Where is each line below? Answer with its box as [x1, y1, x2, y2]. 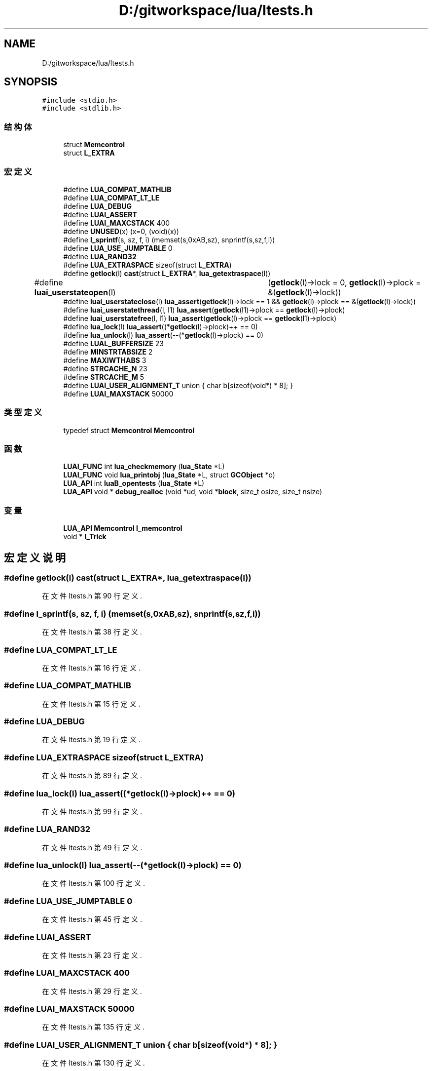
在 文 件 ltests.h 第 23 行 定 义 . [42, 951, 142, 959]
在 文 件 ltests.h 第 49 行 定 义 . [42, 843, 143, 852]
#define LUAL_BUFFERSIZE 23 [63, 339, 164, 348]
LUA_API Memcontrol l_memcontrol [63, 524, 182, 533]
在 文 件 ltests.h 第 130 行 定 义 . [42, 1059, 145, 1068]
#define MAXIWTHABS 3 [63, 356, 146, 364]
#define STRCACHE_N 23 [63, 364, 147, 373]
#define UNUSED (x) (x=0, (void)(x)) [63, 227, 179, 236]
